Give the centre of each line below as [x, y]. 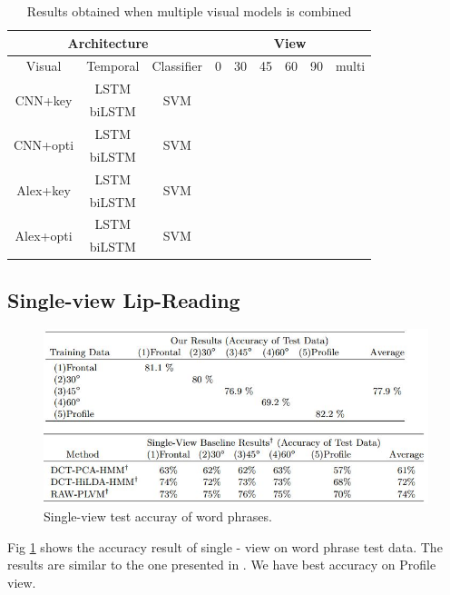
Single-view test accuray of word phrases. [158, 516]
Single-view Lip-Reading [124, 299]
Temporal [113, 66]
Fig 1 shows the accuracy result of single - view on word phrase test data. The [225, 546]
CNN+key [44, 99]
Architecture [108, 42]
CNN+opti [44, 145]
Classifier [177, 66]
